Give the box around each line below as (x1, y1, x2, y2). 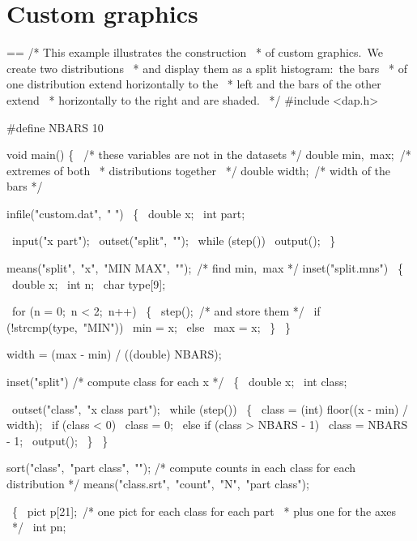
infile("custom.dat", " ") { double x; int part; (6, 204, 245, 221)
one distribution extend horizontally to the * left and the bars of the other (6, 75, 381, 92)
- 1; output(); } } (6, 432, 109, 449)
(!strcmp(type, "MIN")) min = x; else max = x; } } (6, 318, 291, 335)
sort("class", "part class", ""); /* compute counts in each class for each (6, 459, 356, 476)
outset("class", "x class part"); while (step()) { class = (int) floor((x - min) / (11, 400, 409, 417)
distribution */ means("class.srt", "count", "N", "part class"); (6, 475, 309, 492)
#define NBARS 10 (6, 118, 104, 135)
